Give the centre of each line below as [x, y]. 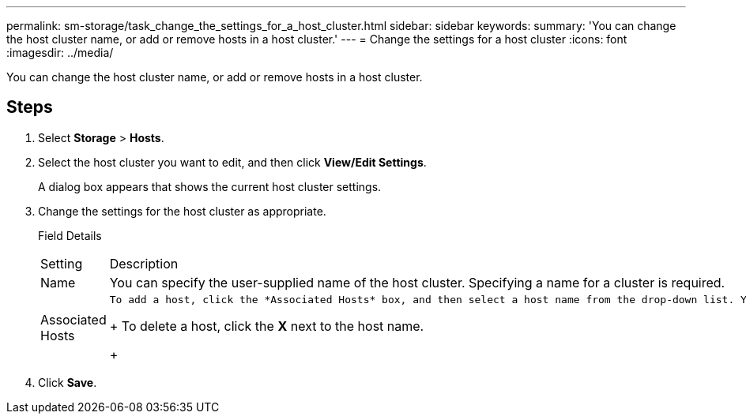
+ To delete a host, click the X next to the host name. [267, 326]
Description [144, 263]
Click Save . [68, 382]
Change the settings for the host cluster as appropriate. [182, 211]
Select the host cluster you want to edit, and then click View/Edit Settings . [232, 162]
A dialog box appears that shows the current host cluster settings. [210, 186]
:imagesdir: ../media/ [60, 52]
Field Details [70, 235]
